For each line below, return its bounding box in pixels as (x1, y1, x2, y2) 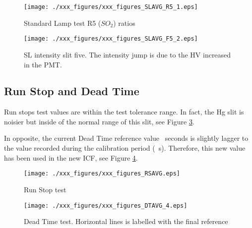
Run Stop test (24, 184, 66, 194)
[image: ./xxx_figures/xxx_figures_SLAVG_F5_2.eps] (24, 35, 198, 43)
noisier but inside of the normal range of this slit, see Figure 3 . (4, 116, 194, 126)
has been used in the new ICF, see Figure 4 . (4, 152, 138, 163)
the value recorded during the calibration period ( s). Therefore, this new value (4, 143, 246, 153)
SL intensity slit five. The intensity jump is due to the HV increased (24, 49, 231, 59)
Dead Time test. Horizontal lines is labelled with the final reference (24, 216, 228, 227)
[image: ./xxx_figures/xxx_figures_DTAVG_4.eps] (24, 202, 188, 209)
